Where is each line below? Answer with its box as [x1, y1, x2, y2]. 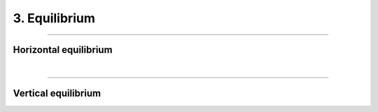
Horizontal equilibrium [13, 44, 113, 56]
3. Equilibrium [13, 10, 96, 26]
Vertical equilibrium [13, 87, 101, 99]
